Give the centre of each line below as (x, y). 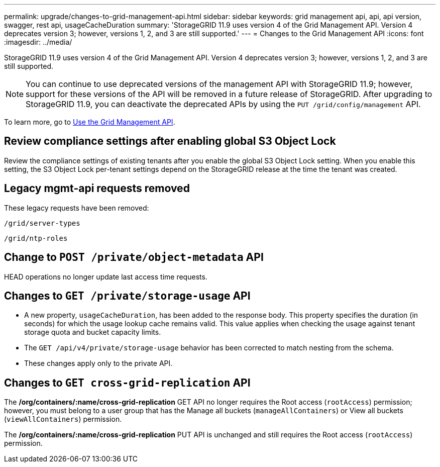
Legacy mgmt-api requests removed (97, 189)
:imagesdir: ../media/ (38, 42)
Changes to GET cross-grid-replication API (127, 383)
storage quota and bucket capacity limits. (93, 332)
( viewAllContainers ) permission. (63, 419)
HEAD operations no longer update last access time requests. (106, 276)
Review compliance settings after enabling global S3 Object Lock (170, 141)
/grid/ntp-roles (36, 238)
